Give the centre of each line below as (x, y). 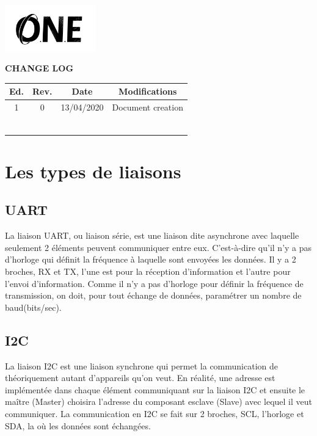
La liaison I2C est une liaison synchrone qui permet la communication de (142, 365)
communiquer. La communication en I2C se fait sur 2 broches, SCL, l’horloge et (155, 414)
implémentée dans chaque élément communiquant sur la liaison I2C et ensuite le (155, 389)
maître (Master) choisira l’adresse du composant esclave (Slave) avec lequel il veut (158, 401)
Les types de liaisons (93, 171)
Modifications (148, 91)
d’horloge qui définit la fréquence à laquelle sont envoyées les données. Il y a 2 (151, 259)
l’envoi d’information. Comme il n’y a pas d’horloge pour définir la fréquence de (154, 283)
